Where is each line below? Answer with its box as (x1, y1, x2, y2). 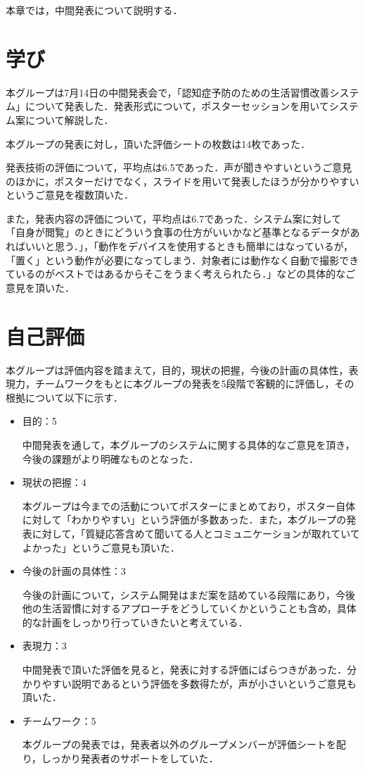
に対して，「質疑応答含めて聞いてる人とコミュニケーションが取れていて (32, 526, 360, 540)
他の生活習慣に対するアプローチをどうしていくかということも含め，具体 (22, 601, 357, 616)
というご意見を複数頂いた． (6, 187, 134, 202)
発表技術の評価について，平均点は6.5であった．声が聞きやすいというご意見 (6, 160, 352, 175)
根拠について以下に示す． (6, 390, 124, 404)
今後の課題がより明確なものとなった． (22, 451, 199, 466)
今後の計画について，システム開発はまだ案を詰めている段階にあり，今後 (22, 587, 355, 602)
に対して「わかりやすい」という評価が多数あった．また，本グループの (22, 512, 347, 527)
